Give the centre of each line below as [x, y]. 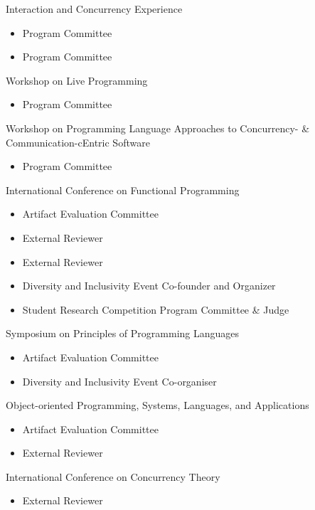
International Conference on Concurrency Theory [113, 476]
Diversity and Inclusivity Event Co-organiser [119, 381]
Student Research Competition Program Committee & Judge [156, 309]
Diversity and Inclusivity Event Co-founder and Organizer [149, 286]
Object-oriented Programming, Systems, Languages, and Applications [157, 405]
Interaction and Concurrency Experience [94, 9]
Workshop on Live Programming [77, 80]
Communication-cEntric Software [78, 142]
